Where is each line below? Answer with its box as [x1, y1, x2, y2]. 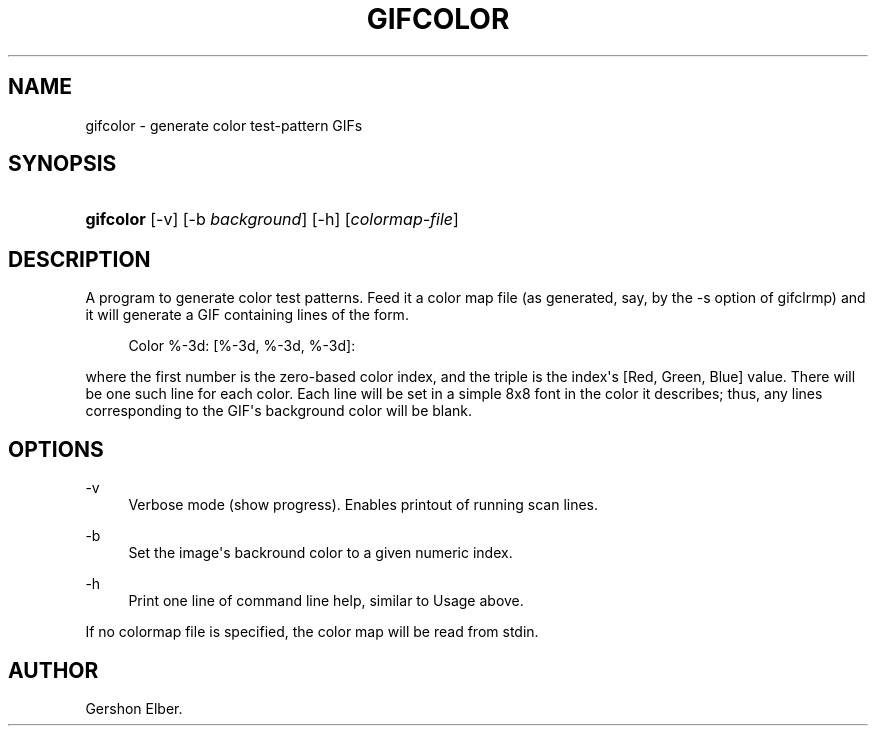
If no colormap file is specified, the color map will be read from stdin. [85, 623, 539, 641]
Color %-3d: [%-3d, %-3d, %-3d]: [128, 337, 356, 355]
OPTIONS [8, 436, 104, 462]
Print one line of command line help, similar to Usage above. [128, 592, 524, 610]
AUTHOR [8, 657, 99, 683]
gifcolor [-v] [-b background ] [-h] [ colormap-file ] [85, 209, 459, 230]
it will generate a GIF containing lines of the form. [85, 306, 409, 324]
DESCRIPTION [8, 246, 151, 272]
